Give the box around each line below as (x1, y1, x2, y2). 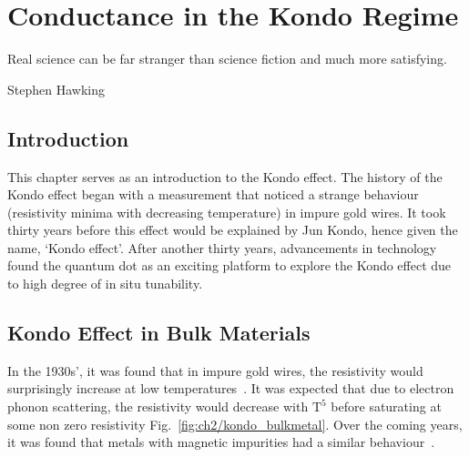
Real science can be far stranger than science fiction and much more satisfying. (7, 49, 447, 68)
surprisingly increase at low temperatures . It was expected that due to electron (7, 379, 454, 398)
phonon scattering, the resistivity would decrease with (7, 397, 309, 416)
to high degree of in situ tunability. (7, 274, 203, 293)
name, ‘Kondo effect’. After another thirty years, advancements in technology (7, 238, 437, 257)
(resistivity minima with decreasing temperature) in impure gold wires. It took (7, 202, 446, 221)
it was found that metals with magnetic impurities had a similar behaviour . (7, 432, 435, 452)
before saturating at (331, 397, 442, 416)
